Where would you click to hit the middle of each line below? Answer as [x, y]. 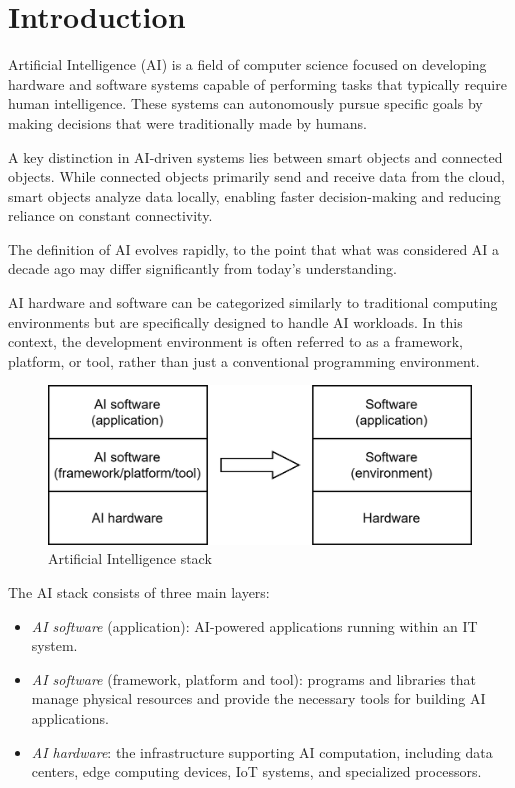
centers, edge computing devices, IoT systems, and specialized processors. [256, 771]
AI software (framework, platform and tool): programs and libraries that [253, 678]
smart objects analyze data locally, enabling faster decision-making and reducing [254, 195]
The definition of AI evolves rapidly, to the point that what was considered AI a [254, 248]
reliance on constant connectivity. [110, 215]
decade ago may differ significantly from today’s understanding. [202, 268]
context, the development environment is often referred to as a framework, [235, 341]
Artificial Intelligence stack [130, 558]
